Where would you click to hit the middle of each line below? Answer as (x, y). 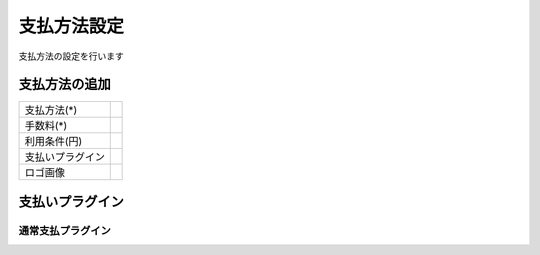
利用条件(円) (53, 142)
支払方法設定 (71, 26)
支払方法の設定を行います (71, 56)
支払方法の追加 (64, 84)
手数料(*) (46, 126)
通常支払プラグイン (65, 230)
